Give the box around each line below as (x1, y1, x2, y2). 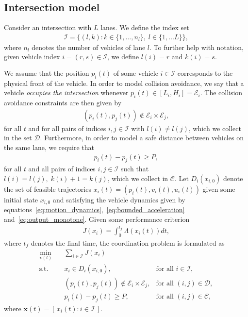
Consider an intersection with (4, 22, 92, 33)
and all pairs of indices (28, 164, 96, 174)
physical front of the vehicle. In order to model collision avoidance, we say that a (4, 78, 244, 88)
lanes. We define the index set (100, 22, 189, 33)
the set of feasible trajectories (4, 184, 91, 194)
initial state (4, 195, 38, 205)
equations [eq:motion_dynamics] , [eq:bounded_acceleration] (4, 204, 185, 215)
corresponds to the (177, 68, 233, 78)
